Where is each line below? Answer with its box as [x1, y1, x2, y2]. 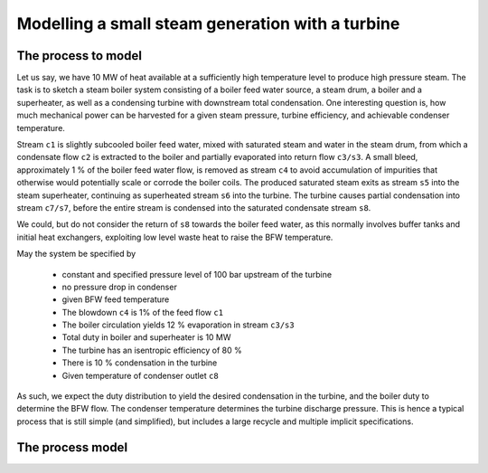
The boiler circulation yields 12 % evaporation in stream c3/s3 [61, 319, 295, 330]
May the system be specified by [16, 249, 136, 260]
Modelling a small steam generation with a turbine [16, 14, 400, 33]
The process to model [16, 48, 142, 63]
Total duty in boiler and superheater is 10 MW [61, 332, 231, 343]
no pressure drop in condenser [61, 281, 178, 292]
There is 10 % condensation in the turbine [61, 357, 218, 368]
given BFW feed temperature [61, 294, 170, 305]
